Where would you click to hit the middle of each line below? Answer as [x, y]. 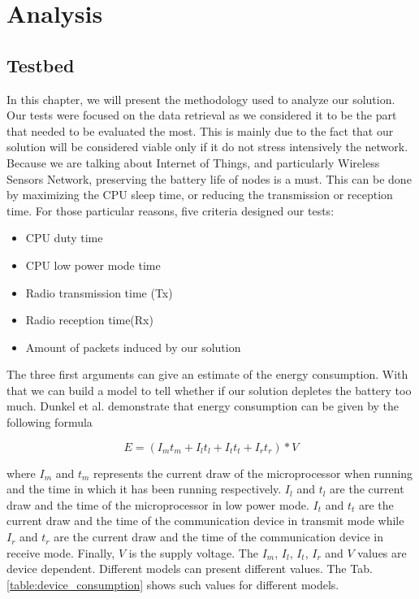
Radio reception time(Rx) [89, 320]
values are [382, 552]
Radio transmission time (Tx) [99, 292]
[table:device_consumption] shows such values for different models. [173, 584]
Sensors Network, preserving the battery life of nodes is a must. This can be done [209, 178]
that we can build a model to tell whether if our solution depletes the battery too [209, 390]
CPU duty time [64, 238]
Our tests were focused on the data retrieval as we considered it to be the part [202, 115]
